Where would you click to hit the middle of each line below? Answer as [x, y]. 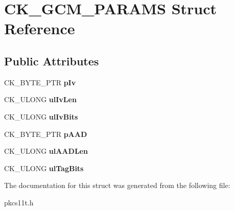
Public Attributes [52, 61]
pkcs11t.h [19, 202]
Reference [40, 28]
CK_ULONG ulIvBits [41, 116]
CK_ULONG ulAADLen [46, 151]
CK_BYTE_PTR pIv [40, 82]
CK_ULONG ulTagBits [44, 168]
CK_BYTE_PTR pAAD [46, 134]
